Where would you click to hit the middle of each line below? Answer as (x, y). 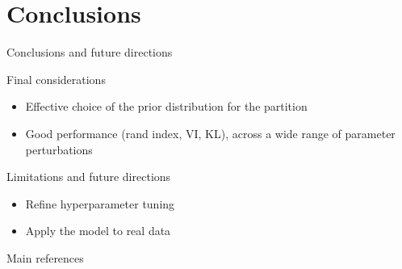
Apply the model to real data (98, 231)
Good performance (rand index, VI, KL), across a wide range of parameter (210, 133)
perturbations (59, 149)
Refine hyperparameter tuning (100, 203)
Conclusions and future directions (90, 52)
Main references (45, 257)
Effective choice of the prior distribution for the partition (166, 106)
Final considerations (56, 79)
